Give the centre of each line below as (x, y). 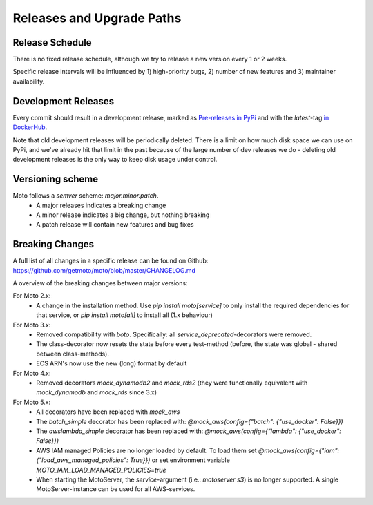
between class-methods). (73, 354)
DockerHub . (30, 127)
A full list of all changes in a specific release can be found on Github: (111, 261)
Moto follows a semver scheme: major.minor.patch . (86, 196)
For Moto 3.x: (32, 325)
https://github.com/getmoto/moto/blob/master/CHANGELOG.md (104, 270)
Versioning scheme (56, 179)
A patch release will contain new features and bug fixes (115, 225)
